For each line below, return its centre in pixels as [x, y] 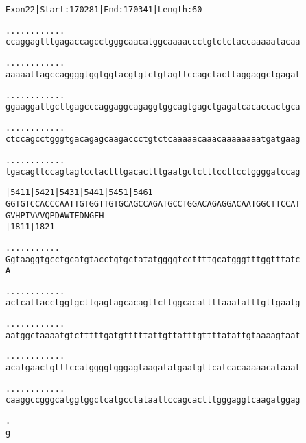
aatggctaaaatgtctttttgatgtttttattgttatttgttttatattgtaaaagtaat [153, 335]
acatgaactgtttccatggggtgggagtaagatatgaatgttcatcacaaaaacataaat [153, 368]
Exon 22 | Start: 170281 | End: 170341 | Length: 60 [104, 10]
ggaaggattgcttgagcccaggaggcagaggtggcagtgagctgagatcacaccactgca [153, 106]
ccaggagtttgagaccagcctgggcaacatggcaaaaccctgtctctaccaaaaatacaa [153, 42]
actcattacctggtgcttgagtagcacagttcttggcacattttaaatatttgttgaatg [153, 303]
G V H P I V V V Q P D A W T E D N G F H [55, 215]
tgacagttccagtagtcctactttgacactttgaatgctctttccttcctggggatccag [153, 172]
